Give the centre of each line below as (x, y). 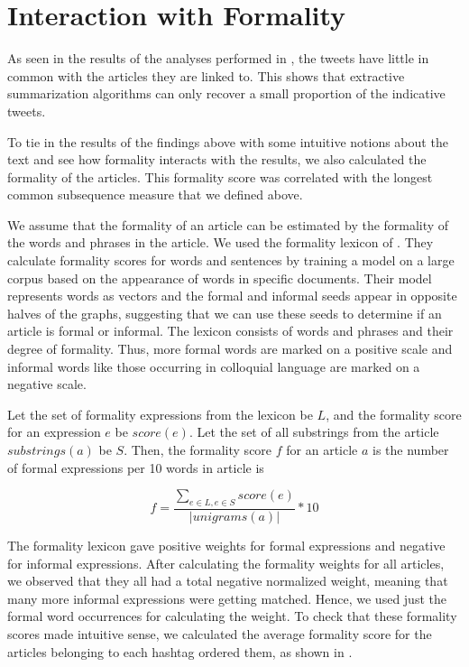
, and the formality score (394, 414)
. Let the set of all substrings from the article (314, 432)
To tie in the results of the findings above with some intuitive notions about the (228, 141)
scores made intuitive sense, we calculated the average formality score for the (220, 633)
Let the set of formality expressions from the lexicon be (160, 414)
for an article (322, 449)
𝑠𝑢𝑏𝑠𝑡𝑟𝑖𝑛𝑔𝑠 (37, 451)
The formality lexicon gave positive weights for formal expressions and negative (226, 546)
